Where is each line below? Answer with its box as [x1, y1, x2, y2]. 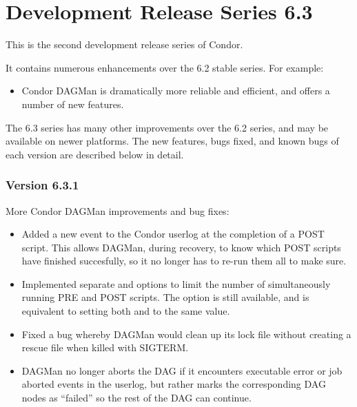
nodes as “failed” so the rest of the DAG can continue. [21, 390, 252, 405]
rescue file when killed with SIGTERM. [21, 340, 189, 355]
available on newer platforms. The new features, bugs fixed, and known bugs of [6, 134, 339, 148]
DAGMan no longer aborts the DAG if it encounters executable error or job [21, 363, 343, 377]
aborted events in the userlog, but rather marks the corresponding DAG [21, 377, 326, 391]
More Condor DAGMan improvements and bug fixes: [6, 203, 229, 218]
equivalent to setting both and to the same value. [21, 304, 230, 318]
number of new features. [21, 96, 124, 111]
